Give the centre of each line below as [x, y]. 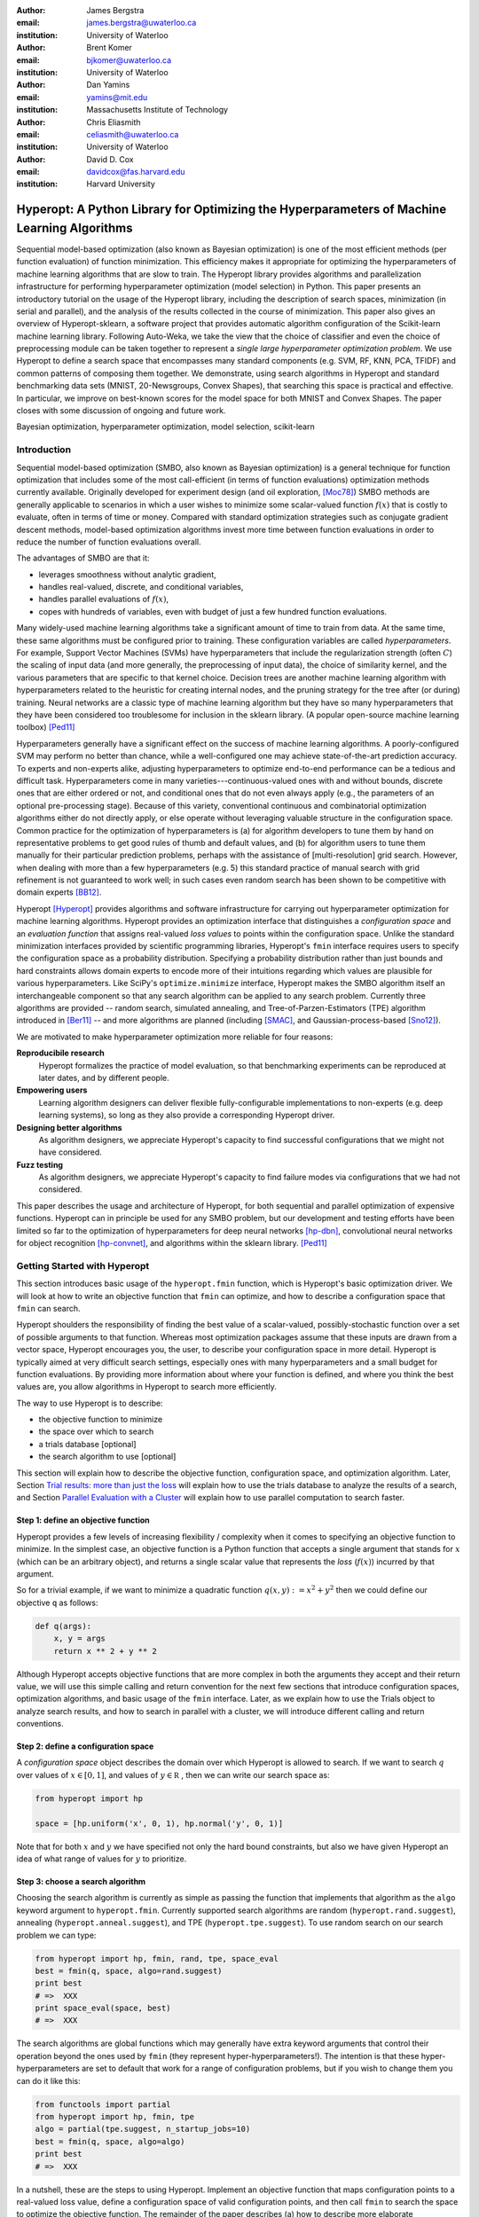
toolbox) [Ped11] [46, 727]
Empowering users [52, 1090]
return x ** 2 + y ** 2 [105, 1651]
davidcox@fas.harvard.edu [136, 172]
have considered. [70, 1152]
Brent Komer [110, 48]
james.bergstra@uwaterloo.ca [141, 23]
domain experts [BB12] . [59, 892]
